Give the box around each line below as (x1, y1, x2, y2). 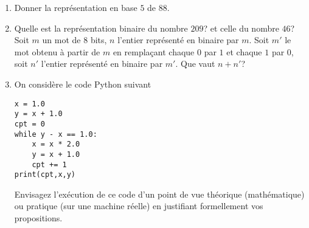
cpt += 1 (32, 160, 67, 169)
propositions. (14, 212, 63, 224)
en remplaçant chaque (113, 45, 195, 58)
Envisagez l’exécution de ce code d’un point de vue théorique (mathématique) (14, 187, 305, 200)
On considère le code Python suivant (14, 77, 151, 90)
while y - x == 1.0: (14, 130, 97, 139)
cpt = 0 (14, 119, 45, 128)
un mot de (42, 33, 81, 46)
